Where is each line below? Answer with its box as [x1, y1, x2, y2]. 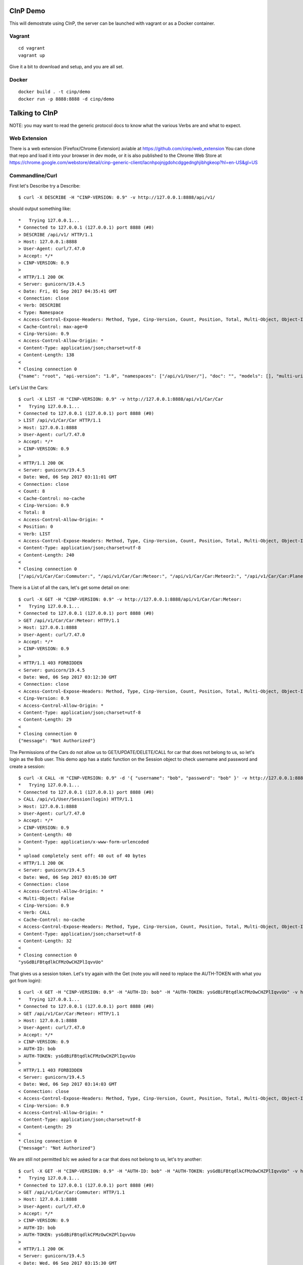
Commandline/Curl [9, 172, 58, 179]
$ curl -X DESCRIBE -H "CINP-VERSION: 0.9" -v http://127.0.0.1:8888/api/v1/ [18, 194, 216, 200]
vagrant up [18, 52, 45, 58]
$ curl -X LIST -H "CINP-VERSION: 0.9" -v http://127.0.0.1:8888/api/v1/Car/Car [18, 396, 224, 402]
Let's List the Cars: [9, 385, 49, 391]
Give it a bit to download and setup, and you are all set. [9, 64, 124, 70]
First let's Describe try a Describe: [9, 183, 81, 189]
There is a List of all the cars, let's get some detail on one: [9, 584, 130, 591]
